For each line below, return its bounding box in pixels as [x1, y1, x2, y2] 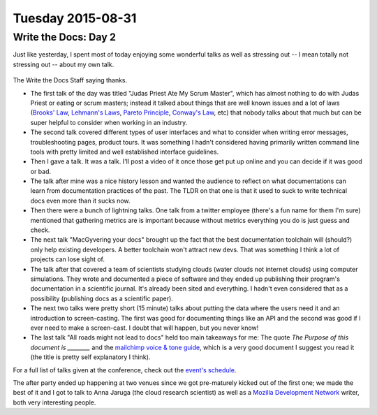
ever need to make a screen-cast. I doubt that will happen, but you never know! [30, 323, 259, 332]
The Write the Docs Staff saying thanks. [13, 76, 128, 85]
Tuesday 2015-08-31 [13, 10, 137, 26]
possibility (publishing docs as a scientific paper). [30, 294, 174, 303]
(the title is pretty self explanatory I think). [30, 353, 151, 361]
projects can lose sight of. [30, 255, 105, 263]
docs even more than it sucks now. [30, 196, 131, 205]
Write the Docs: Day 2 [13, 31, 117, 43]
